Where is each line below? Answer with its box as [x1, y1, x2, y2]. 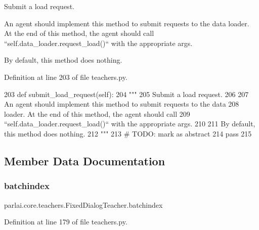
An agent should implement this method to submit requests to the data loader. [4, 18, 249, 28]
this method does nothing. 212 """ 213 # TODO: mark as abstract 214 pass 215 [4, 128, 252, 139]
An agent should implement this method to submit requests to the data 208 [4, 99, 239, 109]
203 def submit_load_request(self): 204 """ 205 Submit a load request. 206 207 [4, 88, 249, 99]
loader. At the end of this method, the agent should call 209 [4, 108, 190, 119]
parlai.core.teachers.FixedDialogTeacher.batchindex [4, 199, 163, 210]
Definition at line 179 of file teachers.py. [4, 216, 127, 227]
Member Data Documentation [4, 153, 165, 168]
